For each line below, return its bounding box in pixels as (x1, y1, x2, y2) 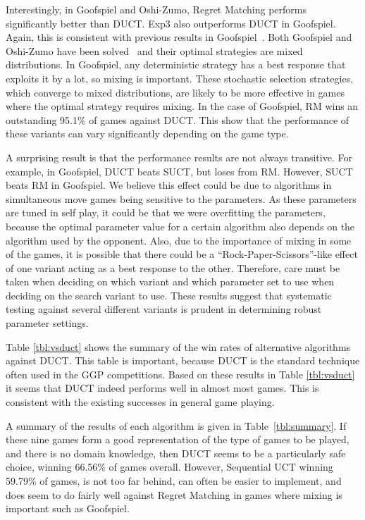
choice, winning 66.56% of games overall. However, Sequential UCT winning (6, 459, 333, 474)
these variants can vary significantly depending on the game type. (6, 126, 289, 141)
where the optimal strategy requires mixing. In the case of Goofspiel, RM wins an (6, 99, 359, 113)
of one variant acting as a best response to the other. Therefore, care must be (6, 260, 340, 275)
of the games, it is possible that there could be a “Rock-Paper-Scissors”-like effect (6, 247, 358, 261)
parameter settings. (6, 316, 89, 330)
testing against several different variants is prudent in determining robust (6, 302, 322, 316)
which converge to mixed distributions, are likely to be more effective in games (6, 85, 345, 99)
